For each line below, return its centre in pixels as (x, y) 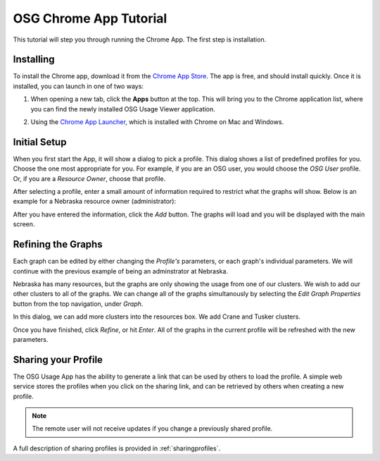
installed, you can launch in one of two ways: (78, 86)
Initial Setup (40, 142)
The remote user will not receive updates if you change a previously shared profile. (152, 429)
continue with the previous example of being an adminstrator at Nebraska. (121, 271)
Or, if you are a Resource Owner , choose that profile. (89, 178)
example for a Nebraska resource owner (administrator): (94, 202)
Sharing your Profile (58, 359)
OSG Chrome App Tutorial (90, 18)
